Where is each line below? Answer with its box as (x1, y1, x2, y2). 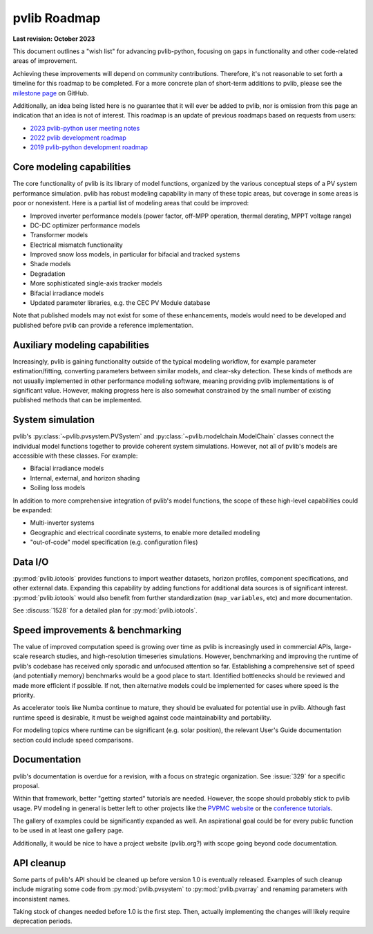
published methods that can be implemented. (12, 396, 142, 404)
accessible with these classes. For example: (12, 451, 138, 460)
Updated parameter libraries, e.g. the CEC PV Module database (30, 299, 211, 307)
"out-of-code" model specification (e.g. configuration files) (30, 538, 198, 546)
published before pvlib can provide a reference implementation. (12, 321, 194, 329)
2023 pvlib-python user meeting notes (30, 124, 140, 132)
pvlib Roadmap (12, 10, 101, 26)
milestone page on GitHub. (12, 88, 89, 97)
